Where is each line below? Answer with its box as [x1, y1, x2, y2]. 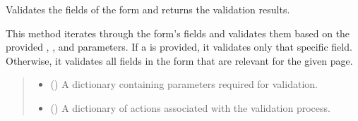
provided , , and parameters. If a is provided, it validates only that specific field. [6, 39, 352, 54]
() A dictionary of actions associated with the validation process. [50, 100, 330, 115]
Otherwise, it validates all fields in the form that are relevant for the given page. [6, 53, 353, 68]
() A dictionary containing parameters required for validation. [50, 77, 318, 91]
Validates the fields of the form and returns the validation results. [6, 2, 290, 16]
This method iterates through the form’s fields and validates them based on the [6, 25, 350, 40]
